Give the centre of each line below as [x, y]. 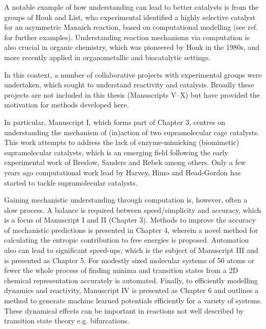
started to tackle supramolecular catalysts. [71, 182]
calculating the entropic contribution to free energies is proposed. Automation [127, 240]
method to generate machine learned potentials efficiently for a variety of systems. [133, 300]
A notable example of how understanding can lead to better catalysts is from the [131, 7]
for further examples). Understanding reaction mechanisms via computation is [127, 37]
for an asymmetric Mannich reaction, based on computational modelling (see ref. [131, 27]
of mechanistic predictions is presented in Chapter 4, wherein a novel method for [131, 230]
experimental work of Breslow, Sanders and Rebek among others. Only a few [125, 162]
